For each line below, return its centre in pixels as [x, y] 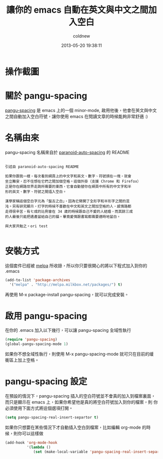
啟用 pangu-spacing [46, 316]
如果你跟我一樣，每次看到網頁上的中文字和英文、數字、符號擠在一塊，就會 [68, 176]
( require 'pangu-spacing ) [31, 340]
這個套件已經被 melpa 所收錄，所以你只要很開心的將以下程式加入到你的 [76, 266]
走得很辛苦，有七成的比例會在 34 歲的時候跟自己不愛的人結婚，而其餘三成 [69, 211]
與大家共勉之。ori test [26, 226]
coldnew [81, 36]
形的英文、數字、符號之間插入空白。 [36, 191]
